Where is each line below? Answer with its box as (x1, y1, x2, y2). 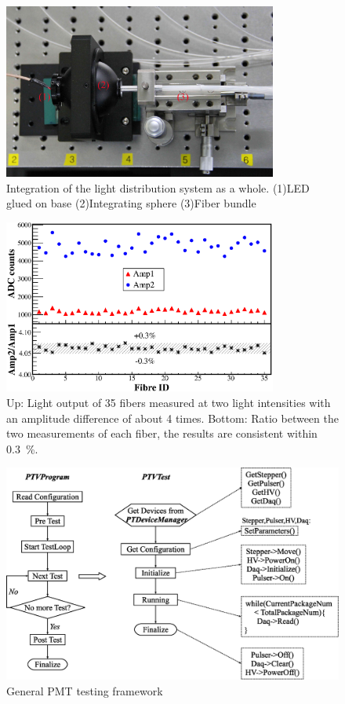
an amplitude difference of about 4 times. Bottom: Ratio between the (6, 409, 339, 426)
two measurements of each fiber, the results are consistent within (6, 425, 318, 442)
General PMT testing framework (6, 682, 163, 698)
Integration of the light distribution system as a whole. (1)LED (6, 179, 310, 196)
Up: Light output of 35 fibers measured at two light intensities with (6, 394, 331, 411)
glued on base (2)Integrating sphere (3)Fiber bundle (6, 195, 256, 211)
